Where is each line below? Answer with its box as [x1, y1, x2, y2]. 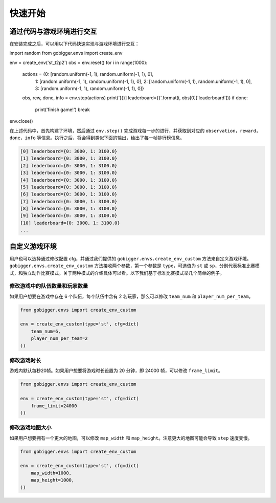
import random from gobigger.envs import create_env [9, 50, 123, 56]
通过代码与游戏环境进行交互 [9, 27, 97, 36]
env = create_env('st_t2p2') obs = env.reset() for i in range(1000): [9, 59, 148, 65]
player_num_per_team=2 [31, 336, 88, 341]
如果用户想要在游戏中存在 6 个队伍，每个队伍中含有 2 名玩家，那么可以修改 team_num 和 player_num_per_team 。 [9, 293, 254, 299]
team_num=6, [31, 328, 61, 334]
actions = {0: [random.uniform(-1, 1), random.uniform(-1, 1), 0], [22, 71, 153, 77]
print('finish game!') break [35, 106, 90, 113]
